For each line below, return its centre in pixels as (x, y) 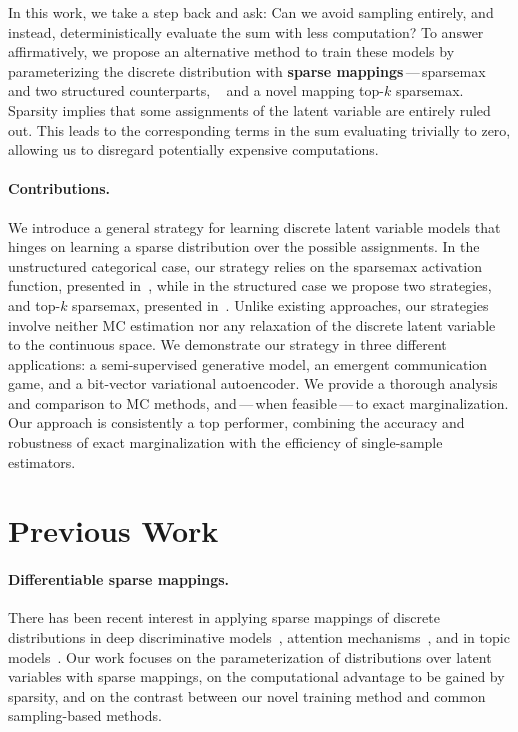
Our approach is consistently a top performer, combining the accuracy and (236, 422)
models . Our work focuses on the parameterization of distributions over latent (250, 656)
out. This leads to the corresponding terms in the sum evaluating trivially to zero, (259, 129)
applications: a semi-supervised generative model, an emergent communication (248, 363)
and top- (34, 304)
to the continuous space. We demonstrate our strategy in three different (227, 344)
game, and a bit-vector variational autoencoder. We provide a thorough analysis (253, 383)
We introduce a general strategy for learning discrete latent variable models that (254, 226)
